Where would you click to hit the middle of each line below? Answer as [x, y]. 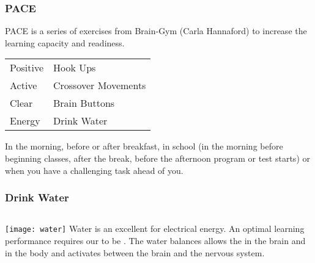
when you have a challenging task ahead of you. [94, 170]
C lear [21, 103]
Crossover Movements [99, 85]
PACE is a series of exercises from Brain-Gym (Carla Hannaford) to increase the [156, 31]
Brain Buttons [84, 103]
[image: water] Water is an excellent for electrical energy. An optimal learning [155, 229]
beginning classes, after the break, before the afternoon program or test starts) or [157, 158]
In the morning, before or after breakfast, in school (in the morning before [144, 146]
